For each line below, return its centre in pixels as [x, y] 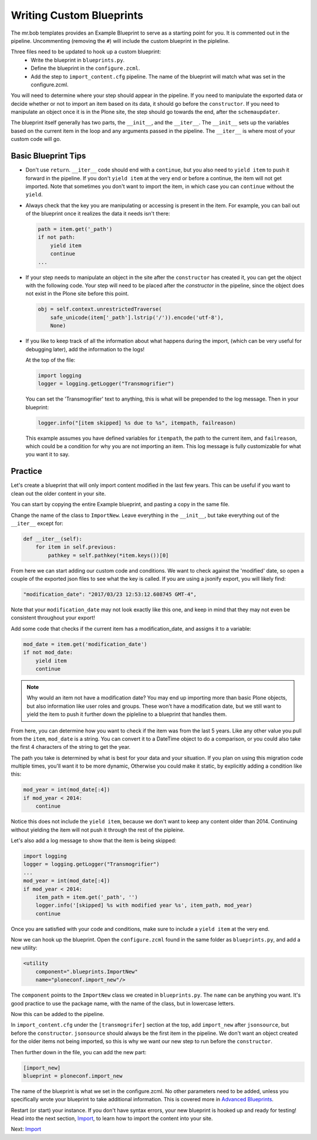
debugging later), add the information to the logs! [85, 349]
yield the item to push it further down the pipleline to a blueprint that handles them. [127, 714]
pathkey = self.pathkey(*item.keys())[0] [108, 555]
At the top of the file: [50, 360]
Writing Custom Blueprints [77, 15]
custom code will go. [36, 139]
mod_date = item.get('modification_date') [85, 644]
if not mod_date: [48, 653]
